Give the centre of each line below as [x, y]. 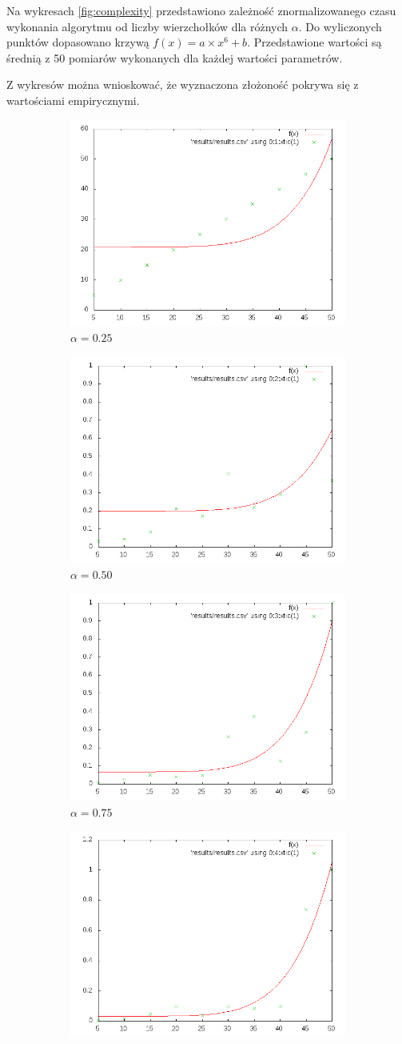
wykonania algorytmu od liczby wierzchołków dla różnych [147, 26]
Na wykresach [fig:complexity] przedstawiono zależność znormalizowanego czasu [201, 10]
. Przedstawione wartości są [314, 42]
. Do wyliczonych [340, 26]
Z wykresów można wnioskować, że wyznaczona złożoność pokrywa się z [183, 84]
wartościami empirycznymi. [73, 100]
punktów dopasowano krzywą [78, 42]
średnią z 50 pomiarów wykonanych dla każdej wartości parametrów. [175, 57]
